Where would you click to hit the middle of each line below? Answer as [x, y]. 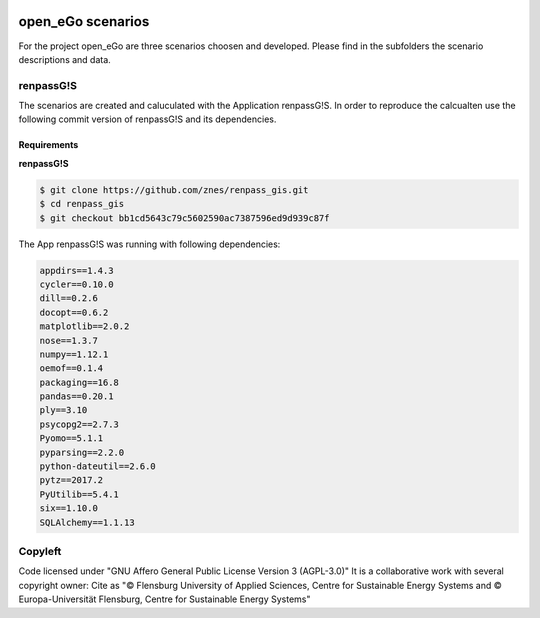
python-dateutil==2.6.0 [98, 466]
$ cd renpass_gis [82, 204]
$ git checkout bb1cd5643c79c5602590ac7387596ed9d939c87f [184, 218]
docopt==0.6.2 [74, 312]
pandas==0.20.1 [76, 396]
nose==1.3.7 [69, 340]
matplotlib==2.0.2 [84, 326]
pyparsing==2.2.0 [82, 452]
